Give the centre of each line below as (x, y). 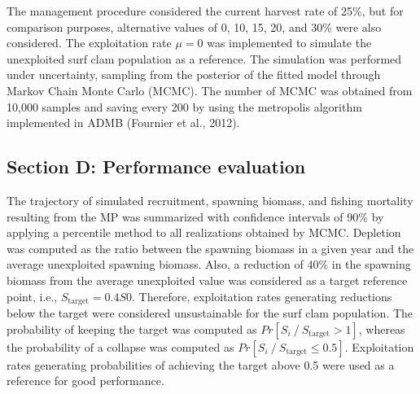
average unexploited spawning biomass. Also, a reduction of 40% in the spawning (209, 264)
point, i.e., (32, 296)
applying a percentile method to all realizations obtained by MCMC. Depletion (204, 232)
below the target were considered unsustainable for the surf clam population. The (210, 312)
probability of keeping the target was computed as (132, 328)
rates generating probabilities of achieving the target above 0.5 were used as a (201, 364)
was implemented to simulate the (289, 43)
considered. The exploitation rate (89, 43)
